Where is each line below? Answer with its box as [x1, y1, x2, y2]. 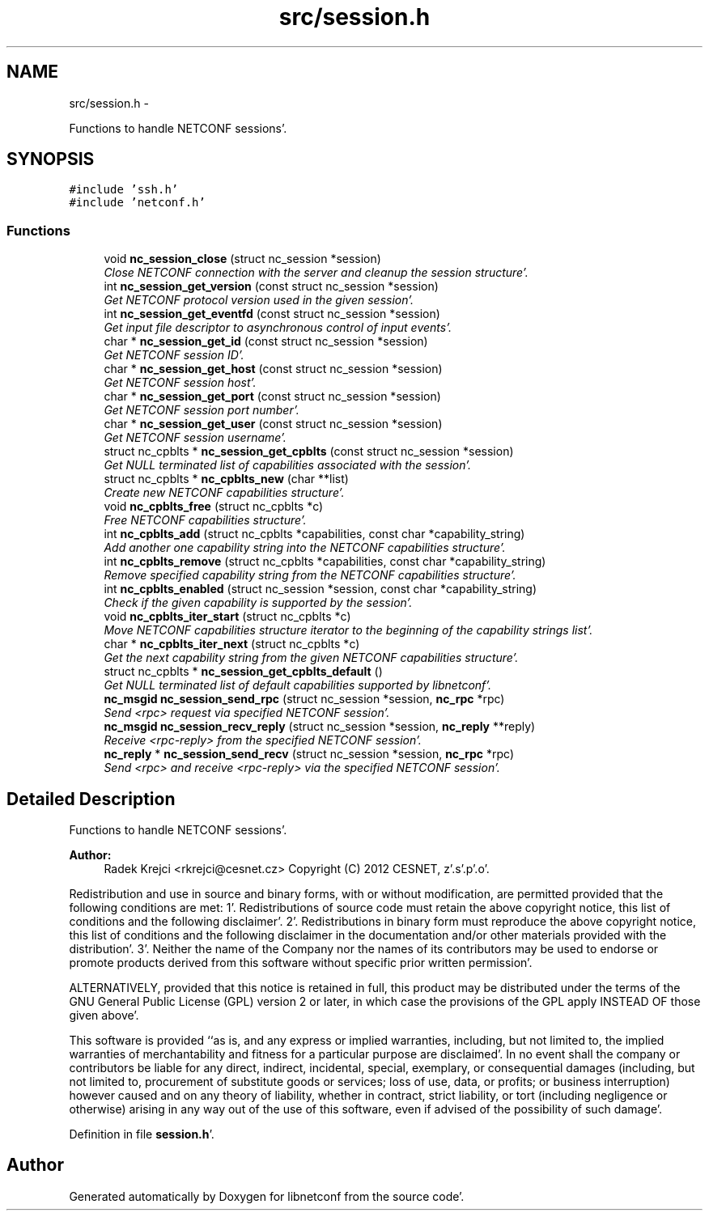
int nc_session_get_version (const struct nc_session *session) [104, 279, 439, 294]
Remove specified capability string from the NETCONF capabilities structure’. [104, 568, 516, 583]
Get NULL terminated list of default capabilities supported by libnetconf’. [104, 678, 492, 693]
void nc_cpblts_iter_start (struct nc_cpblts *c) [104, 609, 351, 624]
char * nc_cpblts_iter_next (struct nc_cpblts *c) [104, 637, 360, 651]
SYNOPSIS [6, 149, 95, 170]
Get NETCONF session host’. [104, 375, 257, 390]
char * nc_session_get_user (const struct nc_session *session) [104, 417, 443, 431]
